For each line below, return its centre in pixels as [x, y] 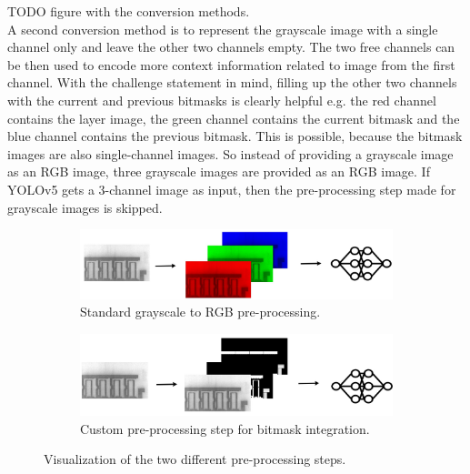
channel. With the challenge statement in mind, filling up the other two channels [232, 82]
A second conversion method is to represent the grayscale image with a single [223, 29]
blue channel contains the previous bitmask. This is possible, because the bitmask [235, 136]
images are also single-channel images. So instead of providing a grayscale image [230, 153]
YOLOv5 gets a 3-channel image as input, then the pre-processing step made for [232, 189]
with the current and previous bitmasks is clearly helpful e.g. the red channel [222, 100]
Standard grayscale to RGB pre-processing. [200, 312]
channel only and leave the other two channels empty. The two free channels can [231, 47]
